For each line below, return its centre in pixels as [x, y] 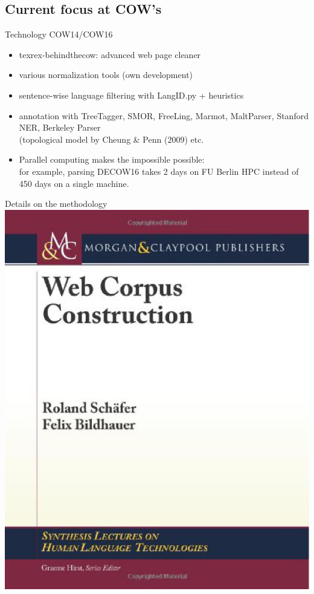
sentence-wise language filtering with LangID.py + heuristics [131, 95]
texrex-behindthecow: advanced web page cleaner [110, 54]
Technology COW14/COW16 [59, 34]
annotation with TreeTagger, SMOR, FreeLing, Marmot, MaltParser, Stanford [164, 115]
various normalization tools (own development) [106, 75]
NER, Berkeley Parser [60, 127]
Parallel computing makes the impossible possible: [112, 159]
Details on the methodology [56, 204]
